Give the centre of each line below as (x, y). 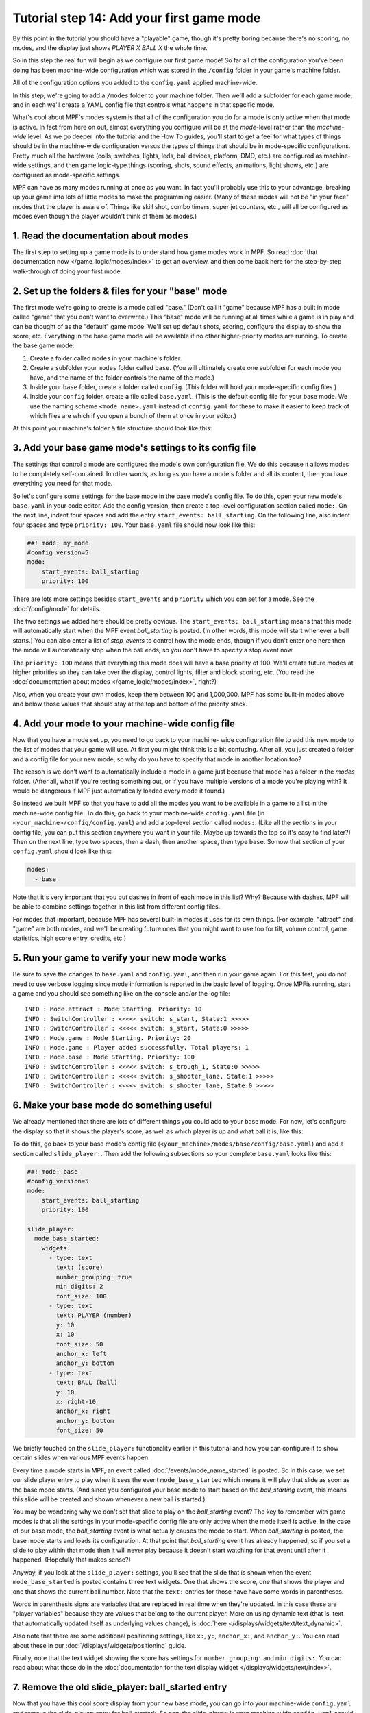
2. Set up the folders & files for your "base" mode (120, 291)
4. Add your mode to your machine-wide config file (124, 723)
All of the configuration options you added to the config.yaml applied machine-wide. (135, 83)
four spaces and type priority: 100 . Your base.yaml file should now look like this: (134, 525)
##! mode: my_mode (58, 543)
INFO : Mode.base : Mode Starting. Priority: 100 (110, 1057)
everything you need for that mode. (63, 484)
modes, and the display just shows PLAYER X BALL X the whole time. (110, 47)
